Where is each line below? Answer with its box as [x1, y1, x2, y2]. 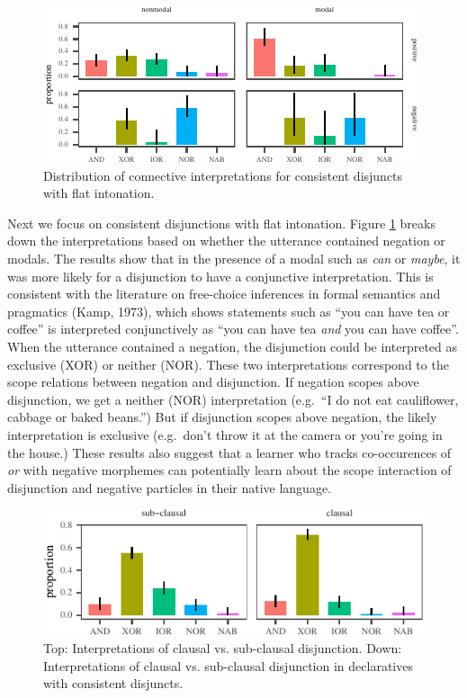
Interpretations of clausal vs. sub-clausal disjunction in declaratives [43, 656, 413, 675]
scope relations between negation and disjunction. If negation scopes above [7, 372, 419, 391]
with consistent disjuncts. [43, 674, 184, 693]
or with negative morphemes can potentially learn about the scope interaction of [7, 461, 452, 479]
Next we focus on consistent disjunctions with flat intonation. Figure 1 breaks [7, 213, 436, 232]
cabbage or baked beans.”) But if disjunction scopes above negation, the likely [7, 407, 437, 426]
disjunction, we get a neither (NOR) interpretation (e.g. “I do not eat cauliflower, [7, 389, 459, 408]
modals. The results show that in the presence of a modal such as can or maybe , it [7, 248, 461, 267]
